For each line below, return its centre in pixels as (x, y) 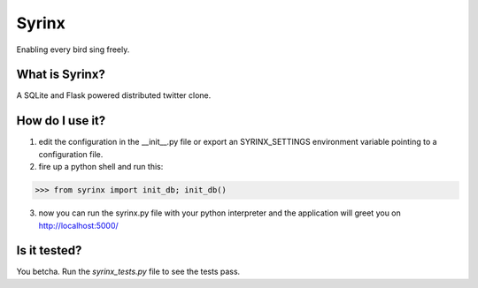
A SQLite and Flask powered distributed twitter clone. (114, 95)
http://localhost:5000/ (78, 225)
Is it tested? (49, 250)
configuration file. (71, 154)
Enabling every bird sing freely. (73, 49)
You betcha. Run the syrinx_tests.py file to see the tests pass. (128, 272)
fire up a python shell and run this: (101, 167)
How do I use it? (61, 121)
